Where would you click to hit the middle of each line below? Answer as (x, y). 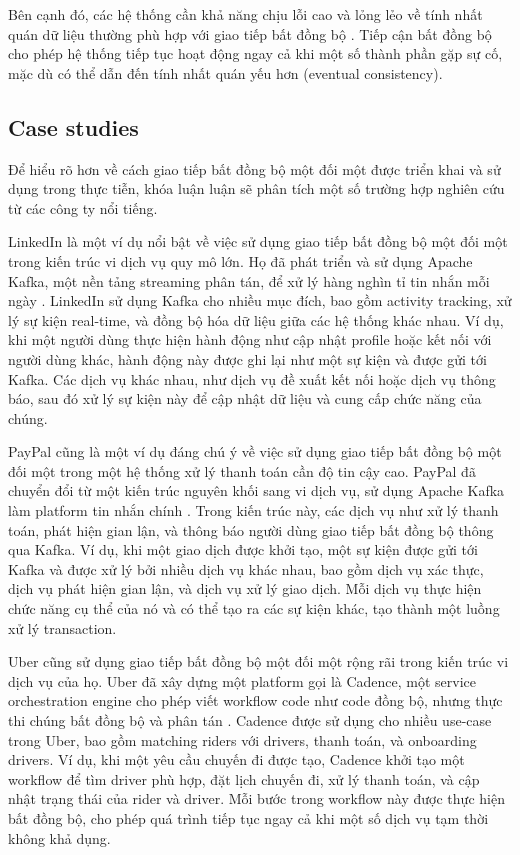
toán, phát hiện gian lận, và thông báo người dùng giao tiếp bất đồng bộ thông (251, 529)
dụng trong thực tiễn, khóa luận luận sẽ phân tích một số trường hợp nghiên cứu (256, 188)
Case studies (73, 126)
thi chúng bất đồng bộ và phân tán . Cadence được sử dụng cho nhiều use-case (250, 720)
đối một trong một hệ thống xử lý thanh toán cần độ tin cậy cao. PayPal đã (242, 470)
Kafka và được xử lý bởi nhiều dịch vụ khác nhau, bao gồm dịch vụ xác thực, (246, 568)
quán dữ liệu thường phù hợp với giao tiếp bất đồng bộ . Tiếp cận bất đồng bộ (250, 33)
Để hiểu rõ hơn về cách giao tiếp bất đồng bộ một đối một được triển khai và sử (254, 168)
